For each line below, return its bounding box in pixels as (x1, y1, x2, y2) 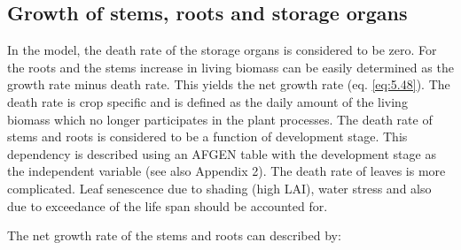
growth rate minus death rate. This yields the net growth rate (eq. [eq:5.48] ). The (7, 75, 450, 94)
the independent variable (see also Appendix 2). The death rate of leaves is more (7, 162, 446, 180)
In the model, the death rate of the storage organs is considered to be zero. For (7, 41, 437, 59)
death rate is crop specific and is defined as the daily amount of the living (7, 92, 408, 110)
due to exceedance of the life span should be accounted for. (7, 196, 328, 215)
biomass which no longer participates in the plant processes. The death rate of (7, 110, 433, 128)
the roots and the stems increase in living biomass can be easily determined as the (7, 57, 454, 76)
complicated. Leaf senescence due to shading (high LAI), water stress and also (7, 178, 432, 197)
